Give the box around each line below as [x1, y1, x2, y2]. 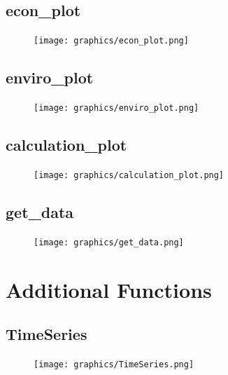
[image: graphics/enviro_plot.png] [34, 103, 199, 114]
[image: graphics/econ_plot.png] [34, 36, 189, 46]
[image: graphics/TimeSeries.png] [34, 360, 194, 370]
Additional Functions [6, 275, 212, 304]
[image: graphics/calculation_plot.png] [34, 170, 225, 180]
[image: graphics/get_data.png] [34, 237, 184, 247]
